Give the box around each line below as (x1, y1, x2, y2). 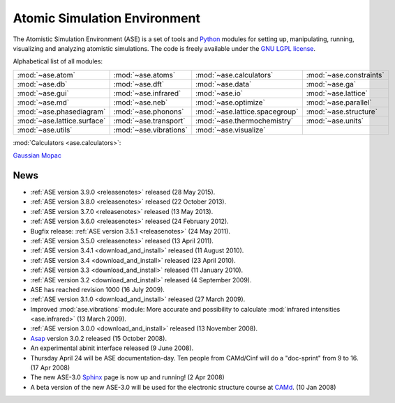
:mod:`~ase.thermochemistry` (195, 116, 293, 126)
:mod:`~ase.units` (306, 116, 364, 126)
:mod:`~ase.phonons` (113, 107, 184, 116)
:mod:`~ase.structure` (306, 107, 378, 116)
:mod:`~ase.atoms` (113, 70, 176, 79)
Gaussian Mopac (13, 151, 62, 160)
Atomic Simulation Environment (13, 10, 200, 26)
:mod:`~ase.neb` (113, 98, 168, 107)
